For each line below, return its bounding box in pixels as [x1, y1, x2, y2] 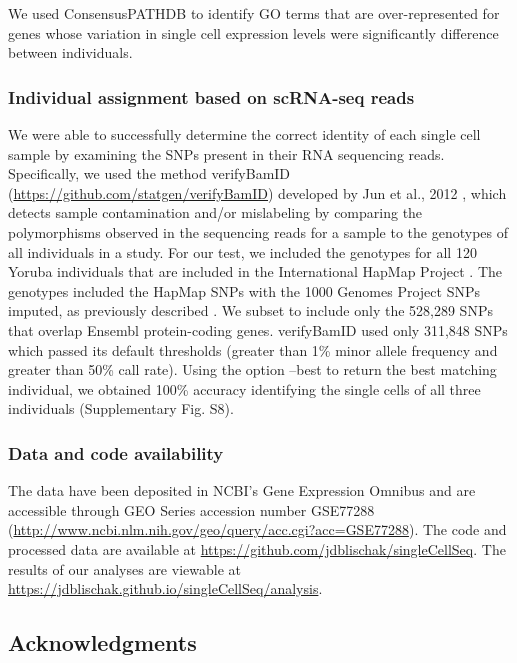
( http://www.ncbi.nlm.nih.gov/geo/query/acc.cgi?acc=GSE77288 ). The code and [8, 519, 507, 540]
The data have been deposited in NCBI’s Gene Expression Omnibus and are [8, 480, 476, 501]
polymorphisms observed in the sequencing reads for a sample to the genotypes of [8, 221, 509, 242]
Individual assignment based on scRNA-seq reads [8, 84, 415, 109]
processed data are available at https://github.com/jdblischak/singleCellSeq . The [8, 538, 506, 559]
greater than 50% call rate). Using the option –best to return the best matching [8, 359, 497, 380]
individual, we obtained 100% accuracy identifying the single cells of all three [8, 378, 481, 399]
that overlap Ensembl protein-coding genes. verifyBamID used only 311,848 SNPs [8, 319, 508, 340]
